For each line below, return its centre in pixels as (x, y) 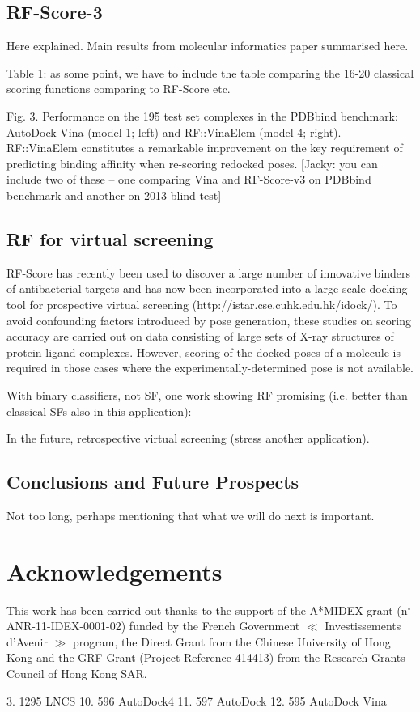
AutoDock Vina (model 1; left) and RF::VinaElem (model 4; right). (174, 131)
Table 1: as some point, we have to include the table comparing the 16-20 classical (210, 72)
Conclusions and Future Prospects (153, 482)
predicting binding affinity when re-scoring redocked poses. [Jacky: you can (192, 163)
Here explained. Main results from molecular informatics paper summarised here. (208, 46)
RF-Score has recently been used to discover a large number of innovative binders (209, 272)
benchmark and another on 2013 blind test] (114, 195)
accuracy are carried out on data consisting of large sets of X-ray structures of (200, 336)
